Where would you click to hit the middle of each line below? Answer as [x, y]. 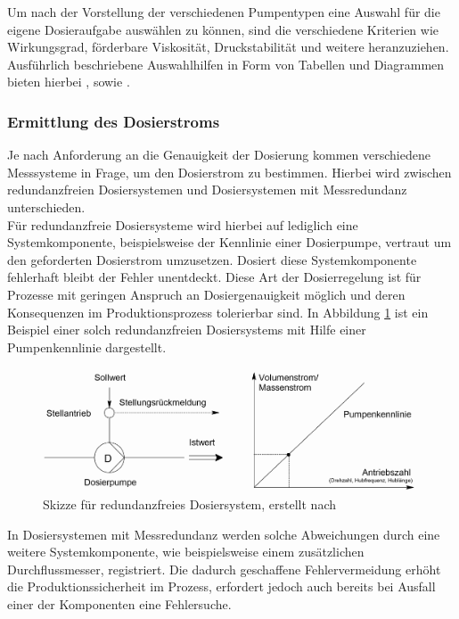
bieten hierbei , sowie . [69, 82]
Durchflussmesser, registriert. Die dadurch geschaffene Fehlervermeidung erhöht [224, 569]
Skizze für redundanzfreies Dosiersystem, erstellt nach [189, 503]
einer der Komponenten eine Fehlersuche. [119, 603]
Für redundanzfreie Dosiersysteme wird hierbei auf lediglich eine [183, 224]
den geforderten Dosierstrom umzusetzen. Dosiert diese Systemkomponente [212, 259]
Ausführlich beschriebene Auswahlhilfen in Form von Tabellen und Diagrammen [226, 64]
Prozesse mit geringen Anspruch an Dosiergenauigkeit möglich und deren [206, 294]
